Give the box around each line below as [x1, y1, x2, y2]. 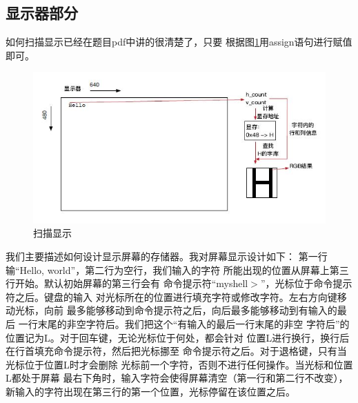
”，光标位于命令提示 [260, 276, 352, 291]
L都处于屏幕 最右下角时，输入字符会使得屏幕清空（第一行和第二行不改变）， [6, 371, 348, 385]
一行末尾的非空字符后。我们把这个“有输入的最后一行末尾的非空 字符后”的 [18, 317, 350, 331]
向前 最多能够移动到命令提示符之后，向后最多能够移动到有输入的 [43, 303, 337, 317]
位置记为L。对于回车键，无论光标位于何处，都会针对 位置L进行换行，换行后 [6, 330, 350, 344]
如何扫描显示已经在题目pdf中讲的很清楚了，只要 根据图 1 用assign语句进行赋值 [6, 35, 352, 49]
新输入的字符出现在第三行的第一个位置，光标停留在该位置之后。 [6, 384, 295, 398]
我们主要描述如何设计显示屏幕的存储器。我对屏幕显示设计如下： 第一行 [6, 249, 328, 264]
